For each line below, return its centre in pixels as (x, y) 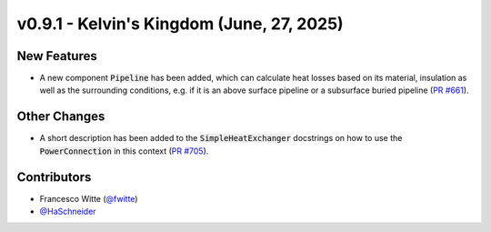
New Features (57, 56)
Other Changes (61, 117)
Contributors (54, 177)
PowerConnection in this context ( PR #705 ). (124, 151)
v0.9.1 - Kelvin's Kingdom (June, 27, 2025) (180, 24)
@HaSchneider (68, 212)
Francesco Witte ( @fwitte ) (89, 198)
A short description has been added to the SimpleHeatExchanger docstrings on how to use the (221, 138)
